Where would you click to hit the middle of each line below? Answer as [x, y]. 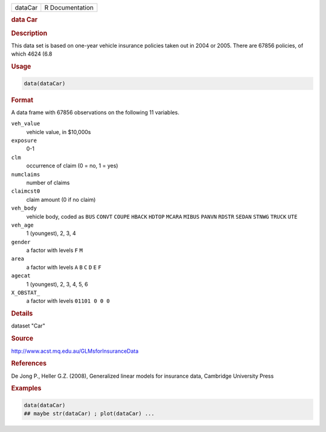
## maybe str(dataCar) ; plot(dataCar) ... [89, 414]
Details [22, 314]
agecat [21, 276]
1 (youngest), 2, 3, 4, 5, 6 [57, 284]
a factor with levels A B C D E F [64, 267]
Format [22, 100]
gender [21, 242]
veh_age [23, 225]
